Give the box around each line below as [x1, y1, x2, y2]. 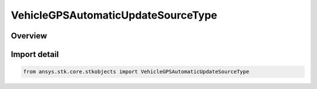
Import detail [11, 49, 59, 59]
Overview [11, 31, 48, 41]
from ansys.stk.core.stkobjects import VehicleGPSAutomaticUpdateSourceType [23, 69, 249, 75]
